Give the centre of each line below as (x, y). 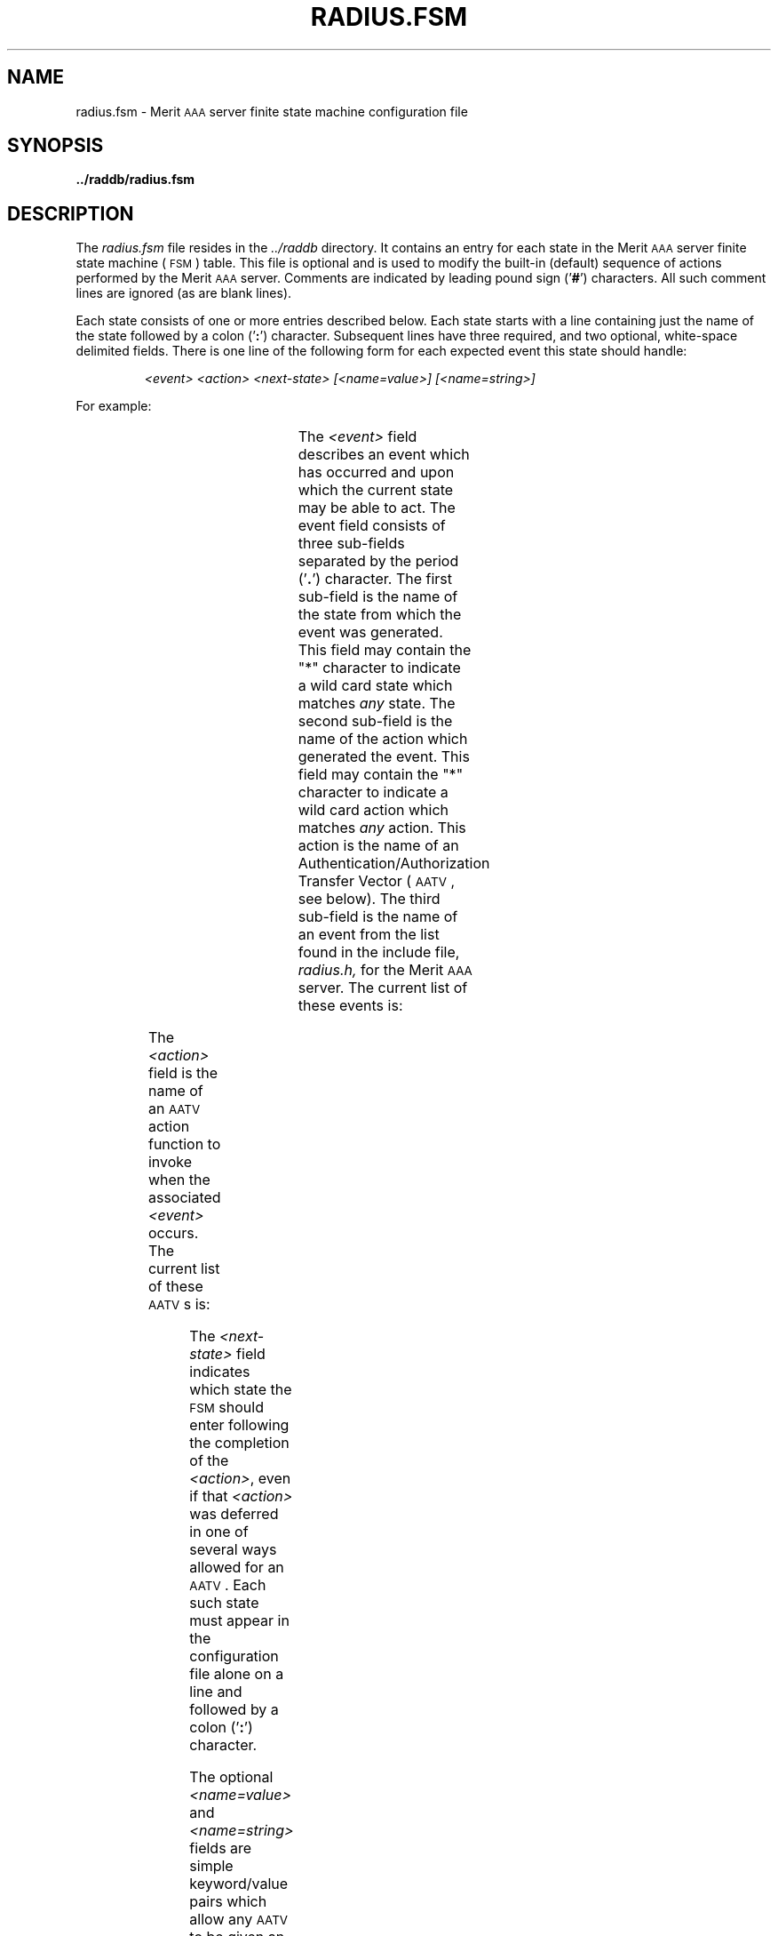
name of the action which (383, 739)
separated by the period (378, 561)
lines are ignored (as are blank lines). (184, 293)
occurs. (173, 1233)
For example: (114, 406)
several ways (233, 1550)
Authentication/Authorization (394, 864)
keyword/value (239, 1884)
